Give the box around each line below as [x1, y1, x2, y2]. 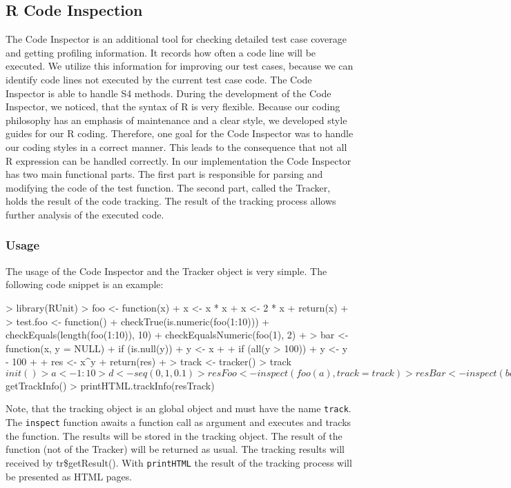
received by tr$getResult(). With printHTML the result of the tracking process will [6, 455, 352, 469]
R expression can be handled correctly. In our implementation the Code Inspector [6, 153, 351, 167]
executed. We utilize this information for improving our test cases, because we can [6, 59, 354, 73]
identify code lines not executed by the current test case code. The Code [6, 72, 312, 86]
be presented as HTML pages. [6, 469, 133, 483]
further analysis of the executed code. [6, 207, 164, 221]
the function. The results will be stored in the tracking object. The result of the [6, 428, 343, 443]
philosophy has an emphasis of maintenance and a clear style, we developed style [6, 112, 347, 127]
